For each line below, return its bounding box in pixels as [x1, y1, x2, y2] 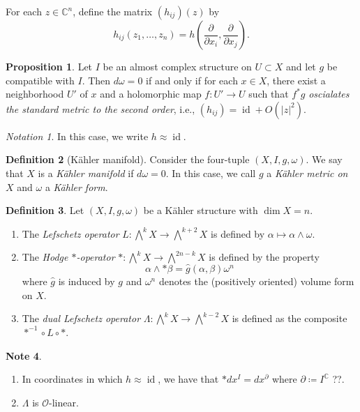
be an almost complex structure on [103, 59, 252, 73]
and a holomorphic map [100, 86, 202, 101]
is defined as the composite [232, 311, 347, 326]
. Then [82, 73, 111, 87]
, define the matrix [73, 4, 153, 18]
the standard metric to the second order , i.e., [6, 101, 195, 116]
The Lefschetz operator [22, 226, 119, 241]
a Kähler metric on [267, 165, 348, 180]
